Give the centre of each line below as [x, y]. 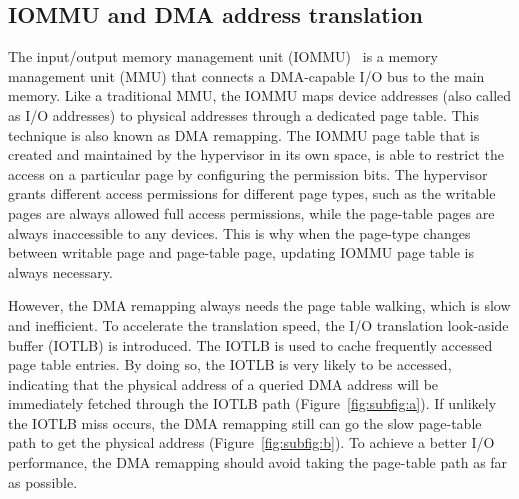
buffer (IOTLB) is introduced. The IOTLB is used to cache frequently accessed [250, 344]
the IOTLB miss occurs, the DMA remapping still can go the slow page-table [245, 422]
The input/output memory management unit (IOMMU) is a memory [223, 56]
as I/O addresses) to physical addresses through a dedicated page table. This [243, 114]
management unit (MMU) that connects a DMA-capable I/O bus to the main [246, 75]
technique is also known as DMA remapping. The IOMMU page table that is [244, 134]
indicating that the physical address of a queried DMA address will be [223, 383]
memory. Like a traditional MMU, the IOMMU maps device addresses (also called [260, 95]
